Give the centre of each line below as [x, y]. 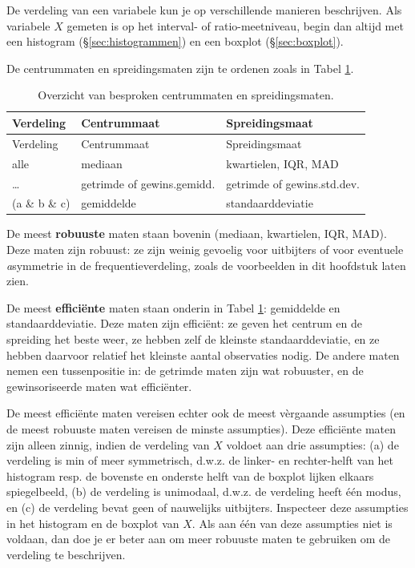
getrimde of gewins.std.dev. [293, 183]
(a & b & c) [41, 203]
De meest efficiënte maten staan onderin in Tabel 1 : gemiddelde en [173, 307]
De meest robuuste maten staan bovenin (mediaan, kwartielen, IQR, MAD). [197, 234]
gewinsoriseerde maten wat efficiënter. [99, 386]
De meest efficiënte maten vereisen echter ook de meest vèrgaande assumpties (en [206, 413]
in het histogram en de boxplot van [93, 523]
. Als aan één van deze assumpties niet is [292, 523]
